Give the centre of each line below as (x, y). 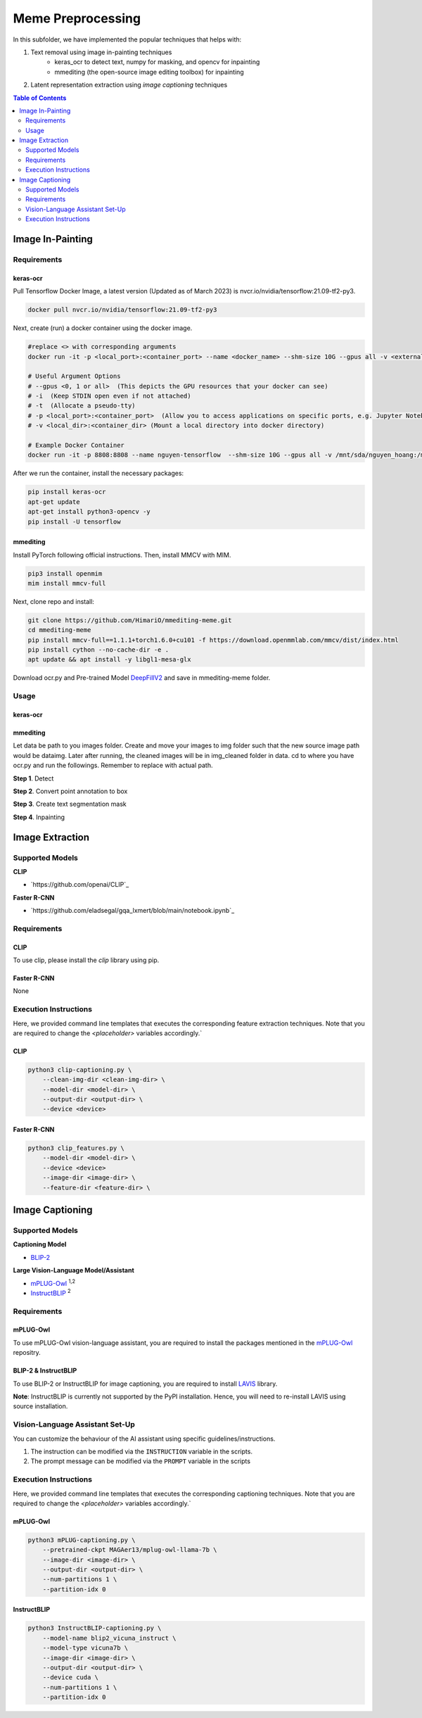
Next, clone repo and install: (54, 601)
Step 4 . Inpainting (39, 817)
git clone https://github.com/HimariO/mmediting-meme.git (130, 620)
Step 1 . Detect (33, 778)
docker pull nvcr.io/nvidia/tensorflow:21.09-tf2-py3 (122, 310)
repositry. (27, 1353)
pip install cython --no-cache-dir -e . (98, 650)
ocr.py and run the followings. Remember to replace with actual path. (113, 765)
